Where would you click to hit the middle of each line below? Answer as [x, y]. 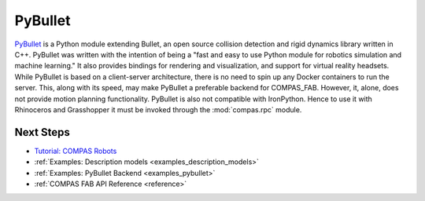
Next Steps [42, 132]
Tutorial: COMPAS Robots [76, 151]
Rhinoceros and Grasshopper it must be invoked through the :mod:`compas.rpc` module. [158, 109]
